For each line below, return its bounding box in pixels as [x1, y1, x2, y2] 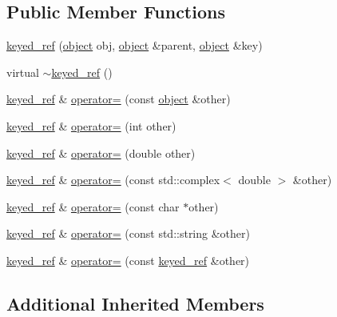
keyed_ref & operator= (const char [6, 198, 180, 215]
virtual [6, 63, 39, 80]
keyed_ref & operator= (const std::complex [6, 171, 220, 188]
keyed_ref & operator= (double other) [6, 144, 196, 161]
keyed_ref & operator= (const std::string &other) [6, 225, 250, 242]
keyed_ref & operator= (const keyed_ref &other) [6, 251, 250, 268]
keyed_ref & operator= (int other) [6, 117, 176, 134]
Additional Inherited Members [6, 291, 264, 315]
